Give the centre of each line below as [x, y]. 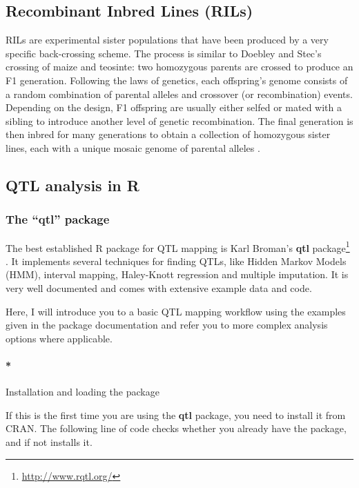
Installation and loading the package [83, 392]
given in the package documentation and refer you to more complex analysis [167, 325]
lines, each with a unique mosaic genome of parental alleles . [133, 147]
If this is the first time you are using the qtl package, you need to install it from [176, 414]
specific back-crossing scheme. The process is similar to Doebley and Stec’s [164, 53]
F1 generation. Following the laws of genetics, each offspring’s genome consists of [177, 80]
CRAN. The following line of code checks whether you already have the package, [176, 428]
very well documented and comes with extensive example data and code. [159, 287]
